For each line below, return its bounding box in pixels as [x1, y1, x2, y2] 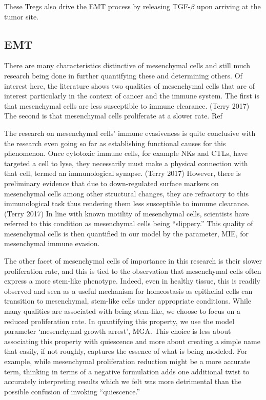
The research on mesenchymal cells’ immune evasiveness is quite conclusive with [4, 127, 256, 138]
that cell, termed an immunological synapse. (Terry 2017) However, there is [4, 168, 241, 178]
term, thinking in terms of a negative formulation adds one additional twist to [4, 366, 250, 376]
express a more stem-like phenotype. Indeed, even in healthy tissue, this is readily [4, 275, 260, 286]
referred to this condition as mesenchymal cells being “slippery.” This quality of [4, 218, 253, 229]
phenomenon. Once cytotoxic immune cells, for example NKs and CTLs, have [4, 148, 248, 158]
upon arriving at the [197, 1, 261, 11]
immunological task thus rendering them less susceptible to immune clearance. [4, 198, 250, 209]
